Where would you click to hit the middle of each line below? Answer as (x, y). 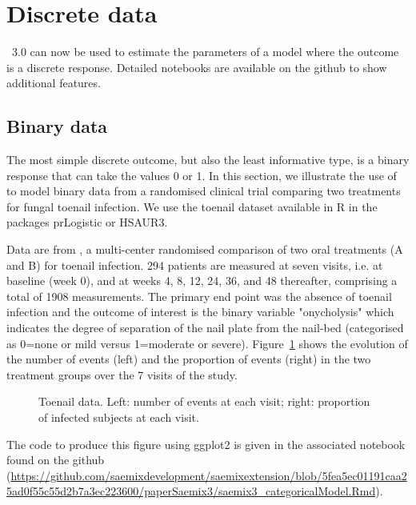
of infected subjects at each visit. (119, 417)
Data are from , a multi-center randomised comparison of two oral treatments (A (205, 249)
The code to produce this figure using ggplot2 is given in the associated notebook (206, 444)
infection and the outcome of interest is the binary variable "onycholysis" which (200, 312)
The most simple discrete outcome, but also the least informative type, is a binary (208, 160)
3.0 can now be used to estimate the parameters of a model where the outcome (205, 52)
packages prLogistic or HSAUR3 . (87, 222)
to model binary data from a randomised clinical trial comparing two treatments (204, 191)
